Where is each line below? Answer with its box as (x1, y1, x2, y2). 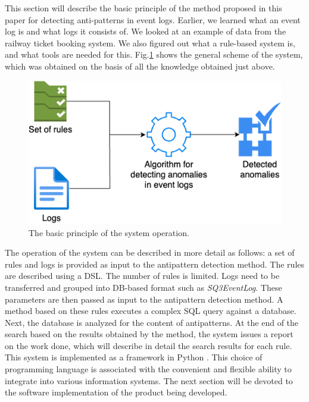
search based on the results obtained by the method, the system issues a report (5, 328, 294, 340)
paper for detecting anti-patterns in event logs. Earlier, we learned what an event (5, 13, 301, 26)
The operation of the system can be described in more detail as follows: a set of (5, 246, 295, 259)
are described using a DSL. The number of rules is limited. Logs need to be (5, 269, 280, 282)
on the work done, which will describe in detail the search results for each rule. (5, 339, 292, 351)
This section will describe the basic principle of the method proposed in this (5, 2, 282, 14)
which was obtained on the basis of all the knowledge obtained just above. (5, 59, 275, 72)
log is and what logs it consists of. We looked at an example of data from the (5, 25, 286, 37)
